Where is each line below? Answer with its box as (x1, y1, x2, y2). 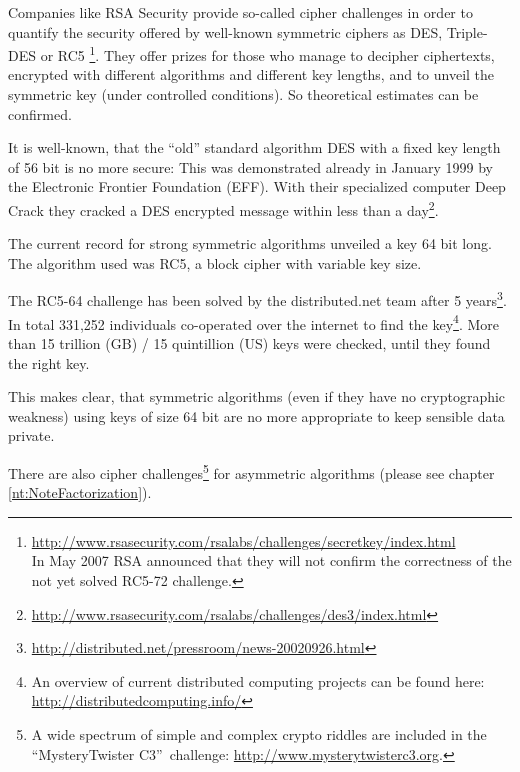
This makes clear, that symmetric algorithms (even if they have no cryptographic (8, 386, 506, 407)
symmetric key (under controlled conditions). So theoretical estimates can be (8, 84, 479, 105)
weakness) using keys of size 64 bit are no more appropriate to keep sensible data (8, 405, 505, 426)
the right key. (8, 352, 90, 373)
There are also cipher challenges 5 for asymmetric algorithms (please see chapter (8, 459, 495, 483)
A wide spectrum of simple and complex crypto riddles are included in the (31, 723, 487, 744)
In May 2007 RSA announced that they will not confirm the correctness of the (31, 550, 512, 571)
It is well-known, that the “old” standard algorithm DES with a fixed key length (8, 137, 501, 158)
